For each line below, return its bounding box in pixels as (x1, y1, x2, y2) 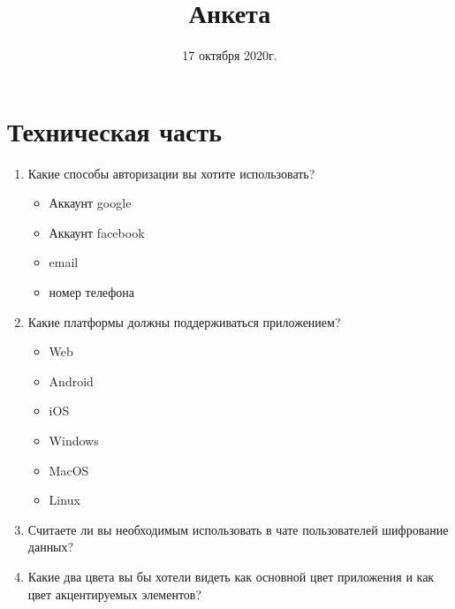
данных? (27, 537, 74, 556)
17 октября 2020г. (182, 46, 277, 65)
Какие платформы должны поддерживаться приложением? (27, 312, 341, 331)
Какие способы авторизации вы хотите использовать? (27, 164, 315, 182)
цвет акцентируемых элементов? (27, 584, 202, 603)
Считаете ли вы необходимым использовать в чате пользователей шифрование (27, 520, 449, 538)
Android (49, 371, 94, 390)
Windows (49, 431, 99, 449)
